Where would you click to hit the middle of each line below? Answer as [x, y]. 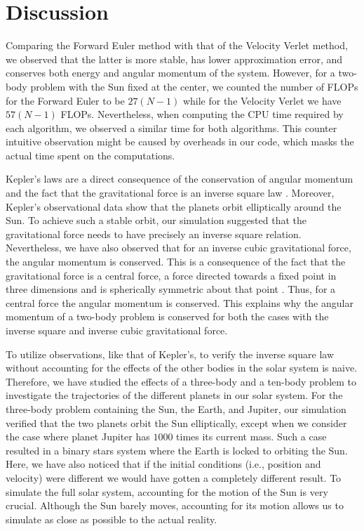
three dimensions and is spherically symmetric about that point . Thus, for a [171, 289]
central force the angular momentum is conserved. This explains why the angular [180, 302]
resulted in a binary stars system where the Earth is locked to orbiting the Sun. [177, 450]
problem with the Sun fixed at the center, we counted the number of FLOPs [194, 86]
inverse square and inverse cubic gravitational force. [117, 330]
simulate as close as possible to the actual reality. [112, 519]
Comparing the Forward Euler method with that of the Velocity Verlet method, [177, 45]
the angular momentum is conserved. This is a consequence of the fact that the [176, 262]
